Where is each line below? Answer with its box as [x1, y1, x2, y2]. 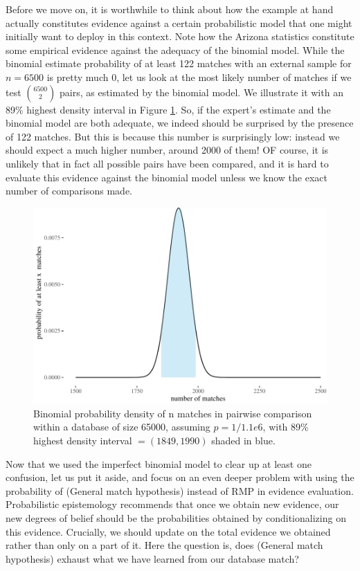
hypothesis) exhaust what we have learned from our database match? [6, 551, 299, 565]
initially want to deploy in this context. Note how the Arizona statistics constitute [6, 29, 354, 44]
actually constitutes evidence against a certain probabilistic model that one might [6, 15, 352, 30]
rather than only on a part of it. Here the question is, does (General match [6, 538, 323, 552]
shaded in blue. [211, 433, 276, 448]
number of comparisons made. [6, 183, 133, 198]
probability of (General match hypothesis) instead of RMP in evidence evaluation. [6, 483, 354, 498]
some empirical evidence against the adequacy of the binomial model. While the [6, 42, 345, 57]
